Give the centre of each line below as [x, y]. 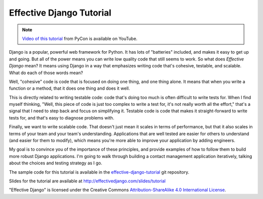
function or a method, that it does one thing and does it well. [69, 88]
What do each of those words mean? [46, 73]
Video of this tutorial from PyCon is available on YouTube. [80, 39]
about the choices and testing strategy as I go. [56, 163]
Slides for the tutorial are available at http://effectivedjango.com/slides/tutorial [87, 181]
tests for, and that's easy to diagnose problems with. [62, 118]
